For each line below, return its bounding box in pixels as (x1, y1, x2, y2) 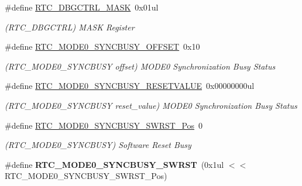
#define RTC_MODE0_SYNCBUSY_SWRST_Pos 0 (5, 119, 203, 131)
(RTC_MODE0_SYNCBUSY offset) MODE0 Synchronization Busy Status (5, 60, 276, 72)
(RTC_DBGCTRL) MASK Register (5, 20, 135, 33)
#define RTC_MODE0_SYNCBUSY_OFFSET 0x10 (5, 40, 200, 53)
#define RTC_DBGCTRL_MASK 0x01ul (5, 1, 159, 13)
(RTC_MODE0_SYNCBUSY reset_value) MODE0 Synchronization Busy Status (5, 99, 297, 111)
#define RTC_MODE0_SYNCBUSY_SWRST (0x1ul (5, 158, 224, 170)
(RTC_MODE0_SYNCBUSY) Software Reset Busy (5, 139, 191, 151)
